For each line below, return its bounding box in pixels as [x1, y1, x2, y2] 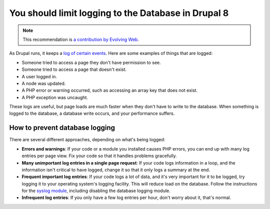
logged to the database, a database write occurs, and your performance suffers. [9, 110, 175, 117]
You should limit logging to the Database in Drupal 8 [9, 7, 229, 18]
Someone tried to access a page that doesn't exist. [21, 66, 127, 72]
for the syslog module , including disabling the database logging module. [21, 188, 170, 194]
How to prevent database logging [9, 124, 115, 132]
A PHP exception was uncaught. [21, 94, 88, 100]
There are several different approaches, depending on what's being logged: [9, 137, 165, 143]
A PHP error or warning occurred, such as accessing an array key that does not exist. [21, 87, 197, 93]
